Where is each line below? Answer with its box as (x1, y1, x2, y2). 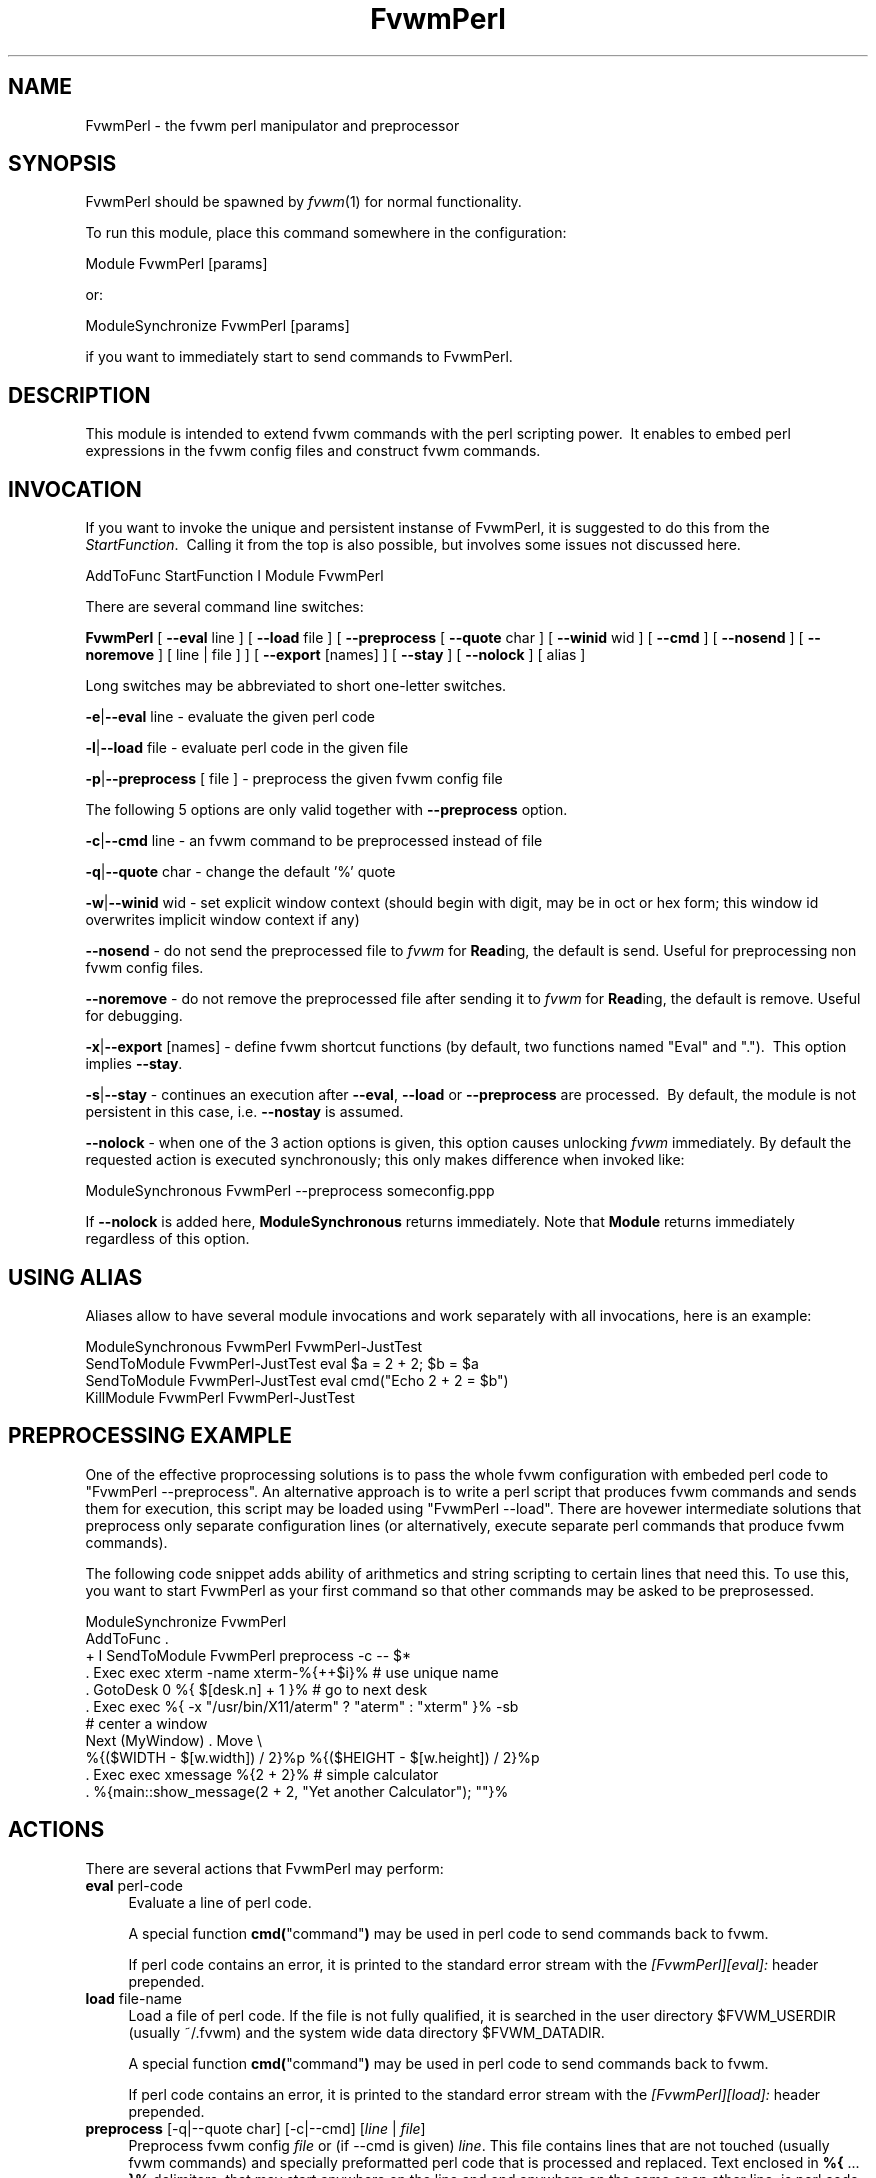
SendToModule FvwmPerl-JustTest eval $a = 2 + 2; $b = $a (85, 1354, 479, 1372)
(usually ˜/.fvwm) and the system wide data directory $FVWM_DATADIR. (128, 2023, 605, 2041)
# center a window (85, 1714, 208, 1732)
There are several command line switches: (85, 598, 364, 616)
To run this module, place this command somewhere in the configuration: (85, 224, 567, 242)
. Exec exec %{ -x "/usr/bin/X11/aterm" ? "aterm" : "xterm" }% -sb (85, 1697, 519, 1715)
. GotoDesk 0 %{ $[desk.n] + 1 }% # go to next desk (85, 1680, 428, 1698)
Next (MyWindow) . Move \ (85, 1731, 263, 1749)
